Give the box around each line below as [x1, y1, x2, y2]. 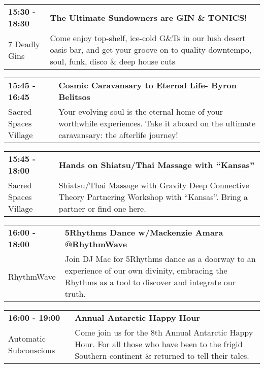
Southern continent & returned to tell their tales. [75, 350, 249, 361]
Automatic [8, 332, 46, 344]
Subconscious [8, 344, 55, 356]
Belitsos [58, 91, 90, 103]
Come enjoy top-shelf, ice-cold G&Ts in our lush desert [50, 32, 246, 44]
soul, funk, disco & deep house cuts [50, 55, 176, 67]
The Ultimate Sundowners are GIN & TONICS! [50, 11, 247, 23]
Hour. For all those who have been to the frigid [75, 338, 243, 350]
